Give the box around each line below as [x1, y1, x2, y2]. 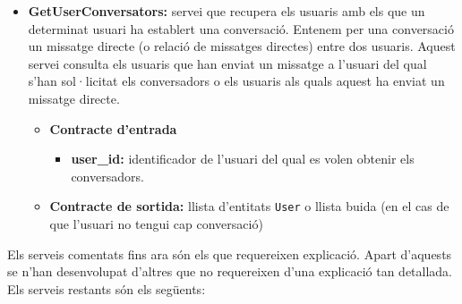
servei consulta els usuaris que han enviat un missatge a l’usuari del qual [28, 54, 427, 72]
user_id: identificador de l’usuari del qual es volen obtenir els [71, 149, 415, 168]
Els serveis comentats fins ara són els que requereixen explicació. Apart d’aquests [7, 244, 452, 263]
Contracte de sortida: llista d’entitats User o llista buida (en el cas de [49, 197, 449, 215]
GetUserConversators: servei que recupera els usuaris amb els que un [28, 2, 425, 20]
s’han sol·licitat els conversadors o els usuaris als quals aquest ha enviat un [28, 72, 445, 90]
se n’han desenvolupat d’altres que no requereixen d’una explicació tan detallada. [7, 262, 452, 281]
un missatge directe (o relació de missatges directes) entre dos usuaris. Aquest [28, 37, 456, 55]
